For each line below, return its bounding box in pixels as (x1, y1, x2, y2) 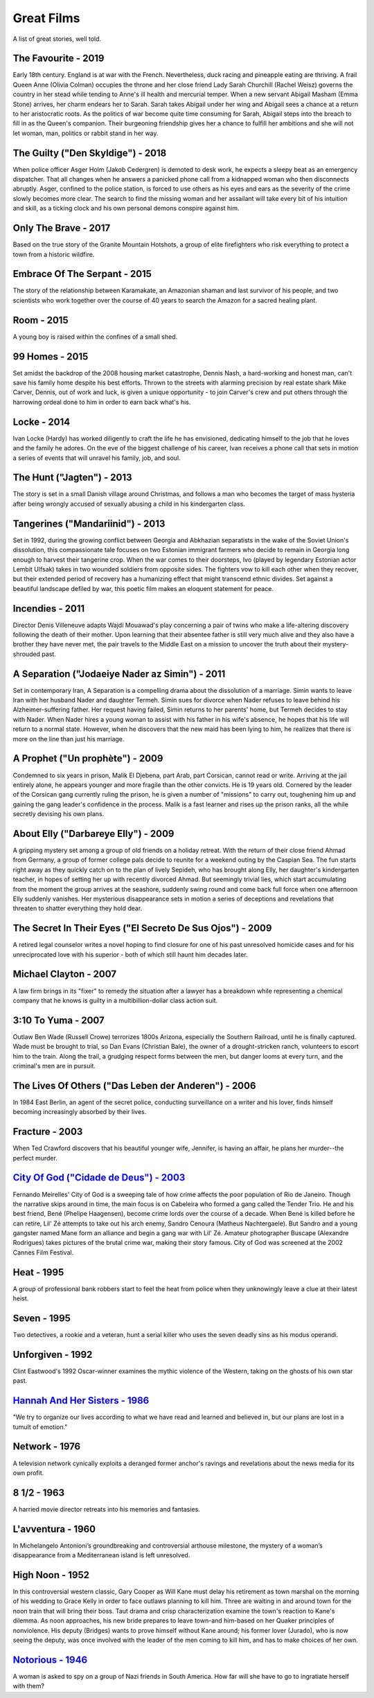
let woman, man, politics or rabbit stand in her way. (12, 129, 159, 137)
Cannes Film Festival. (12, 1248, 74, 1257)
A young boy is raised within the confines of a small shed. (12, 333, 178, 341)
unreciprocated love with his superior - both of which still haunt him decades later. (12, 950, 249, 959)
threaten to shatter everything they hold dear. (12, 904, 143, 912)
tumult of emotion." (12, 1422, 68, 1431)
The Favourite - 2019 (12, 53, 105, 64)
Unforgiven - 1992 (12, 1348, 93, 1361)
